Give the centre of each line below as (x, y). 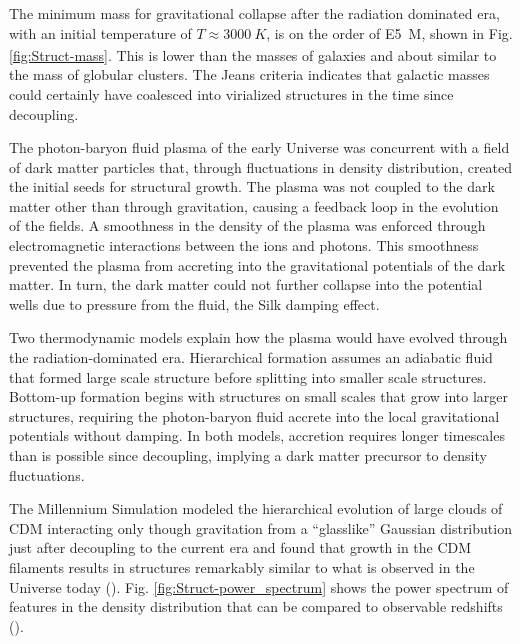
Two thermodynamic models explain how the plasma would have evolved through (258, 337)
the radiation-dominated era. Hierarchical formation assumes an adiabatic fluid (251, 357)
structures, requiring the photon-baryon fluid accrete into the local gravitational (254, 415)
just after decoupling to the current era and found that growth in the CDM (240, 547)
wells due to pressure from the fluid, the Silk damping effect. (194, 303)
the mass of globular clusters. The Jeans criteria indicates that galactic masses (249, 74)
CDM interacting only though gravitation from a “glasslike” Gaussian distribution (260, 527)
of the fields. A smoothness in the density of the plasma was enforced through (247, 225)
